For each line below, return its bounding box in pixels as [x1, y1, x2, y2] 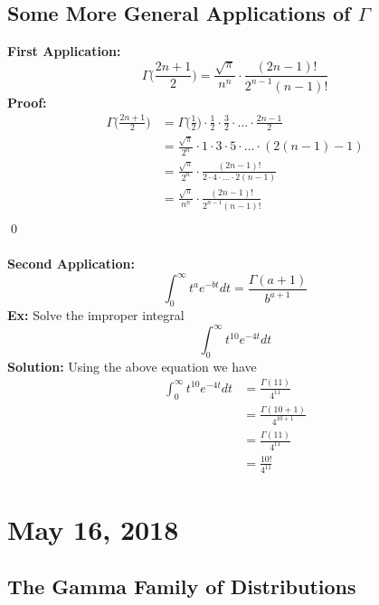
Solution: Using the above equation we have [7, 356, 257, 375]
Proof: [7, 92, 47, 111]
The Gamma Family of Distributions [7, 572, 356, 600]
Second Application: [7, 254, 135, 273]
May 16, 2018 [7, 510, 179, 547]
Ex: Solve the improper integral [7, 305, 185, 324]
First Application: [7, 42, 121, 61]
